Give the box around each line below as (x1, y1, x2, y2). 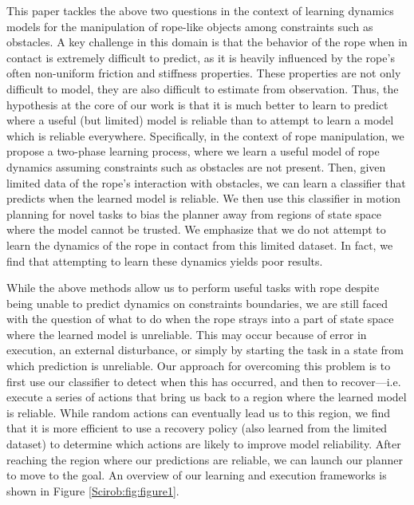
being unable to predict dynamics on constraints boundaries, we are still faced (6, 294, 388, 311)
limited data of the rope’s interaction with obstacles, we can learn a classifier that (6, 174, 406, 191)
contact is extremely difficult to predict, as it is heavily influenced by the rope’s (6, 49, 395, 65)
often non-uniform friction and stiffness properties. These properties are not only (6, 65, 401, 81)
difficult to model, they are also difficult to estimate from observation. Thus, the (6, 80, 399, 97)
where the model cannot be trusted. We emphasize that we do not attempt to (6, 221, 386, 238)
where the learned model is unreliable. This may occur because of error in (6, 325, 367, 342)
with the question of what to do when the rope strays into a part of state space (6, 310, 394, 327)
